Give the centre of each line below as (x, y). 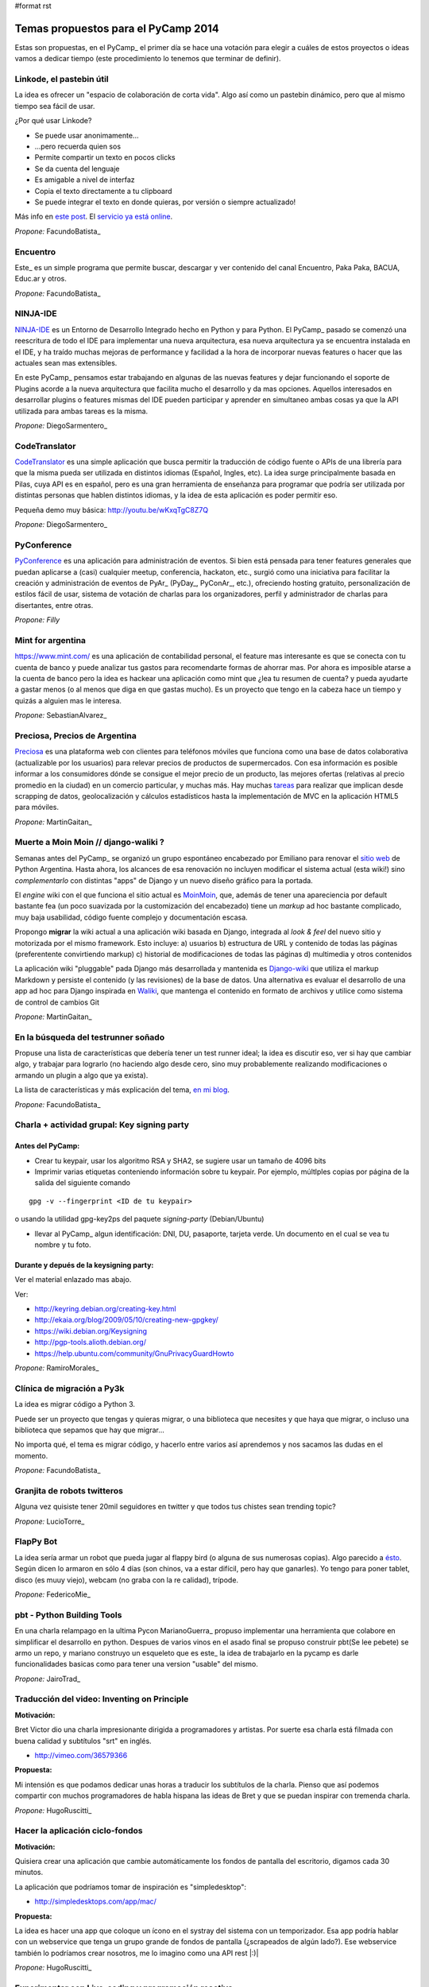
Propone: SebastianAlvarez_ (61, 715)
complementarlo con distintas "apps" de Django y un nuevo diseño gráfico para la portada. (164, 880)
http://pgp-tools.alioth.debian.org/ (91, 1342)
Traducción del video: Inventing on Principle (102, 1699)
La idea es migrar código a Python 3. (75, 1404)
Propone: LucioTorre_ (50, 1521)
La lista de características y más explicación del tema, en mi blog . (122, 1090)
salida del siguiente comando (83, 1183)
